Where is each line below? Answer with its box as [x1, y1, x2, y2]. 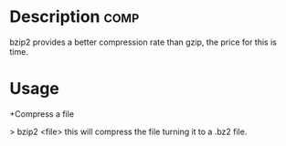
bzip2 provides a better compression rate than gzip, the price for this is [9, 36, 277, 47]
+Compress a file [9, 108, 75, 120]
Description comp [9, 6, 140, 27]
